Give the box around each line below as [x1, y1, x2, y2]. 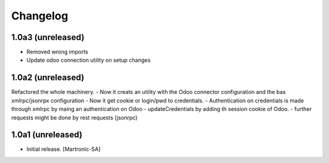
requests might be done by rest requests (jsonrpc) [11, 114, 138, 121]
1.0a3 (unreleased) [11, 32, 85, 42]
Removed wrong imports [26, 48, 88, 56]
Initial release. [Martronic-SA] [26, 145, 101, 153]
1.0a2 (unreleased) [11, 73, 85, 83]
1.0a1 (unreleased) [11, 130, 83, 140]
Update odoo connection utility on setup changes [26, 56, 151, 64]
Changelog [11, 9, 68, 22]
